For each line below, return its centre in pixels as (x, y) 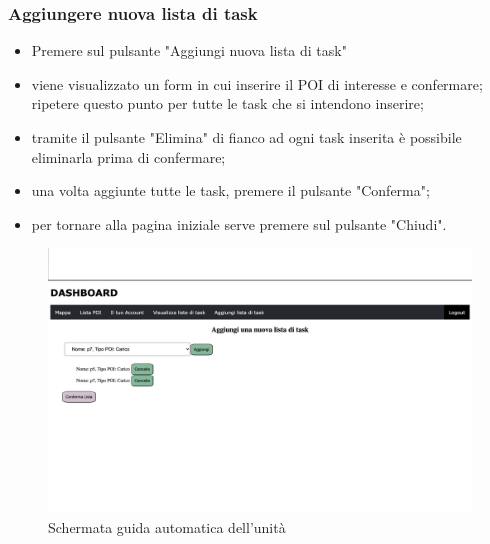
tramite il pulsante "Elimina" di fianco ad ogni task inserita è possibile (246, 137)
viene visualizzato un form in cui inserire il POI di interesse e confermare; (257, 83)
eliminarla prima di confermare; (128, 156)
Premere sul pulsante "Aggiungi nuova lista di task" (189, 50)
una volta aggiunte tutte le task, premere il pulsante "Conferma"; (230, 190)
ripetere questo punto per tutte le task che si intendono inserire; (227, 103)
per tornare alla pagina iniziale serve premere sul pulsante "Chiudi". (239, 223)
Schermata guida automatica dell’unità (167, 526)
